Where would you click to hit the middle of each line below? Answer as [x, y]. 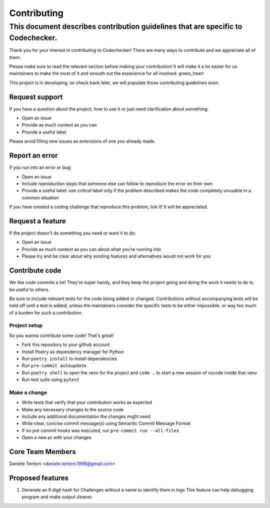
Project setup [26, 325]
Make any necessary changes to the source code [72, 409]
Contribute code [35, 271]
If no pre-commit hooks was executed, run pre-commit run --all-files [100, 430]
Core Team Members [42, 452]
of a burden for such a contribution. [46, 312]
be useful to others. [29, 289]
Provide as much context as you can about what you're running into [91, 249]
